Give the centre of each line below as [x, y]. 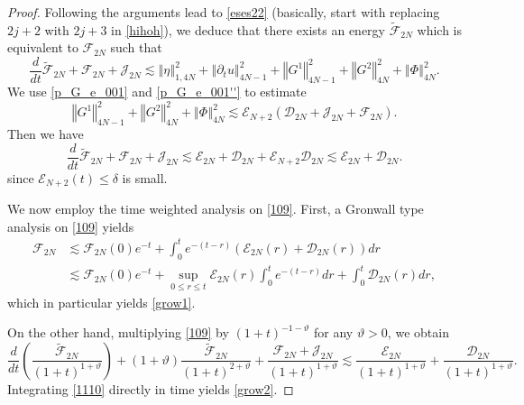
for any [334, 332]
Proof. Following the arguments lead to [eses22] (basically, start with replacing [224, 12]
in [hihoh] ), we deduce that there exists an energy [248, 29]
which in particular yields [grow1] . [101, 302]
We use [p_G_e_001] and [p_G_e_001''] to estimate [157, 92]
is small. [145, 177]
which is [439, 29]
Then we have [46, 134]
